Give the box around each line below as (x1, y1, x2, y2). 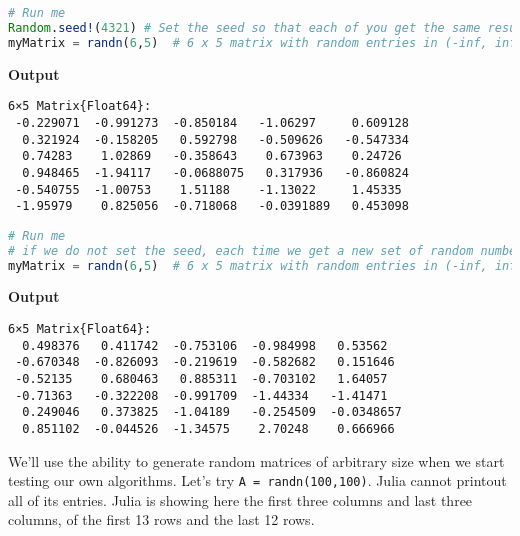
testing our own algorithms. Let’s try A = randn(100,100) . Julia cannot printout (8, 470, 507, 491)
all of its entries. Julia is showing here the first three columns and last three (8, 489, 473, 510)
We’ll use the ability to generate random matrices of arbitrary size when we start (8, 450, 505, 471)
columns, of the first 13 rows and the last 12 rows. (8, 509, 315, 530)
